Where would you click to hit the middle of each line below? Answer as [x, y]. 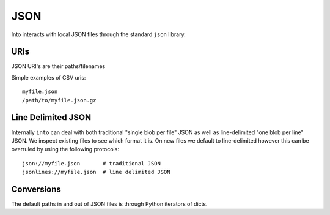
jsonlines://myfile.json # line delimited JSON [96, 172]
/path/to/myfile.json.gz [59, 100]
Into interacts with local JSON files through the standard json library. [98, 34]
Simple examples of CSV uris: [49, 77]
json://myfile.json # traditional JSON [92, 163]
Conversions [36, 189]
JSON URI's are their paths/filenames [58, 66]
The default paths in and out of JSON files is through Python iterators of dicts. [109, 204]
